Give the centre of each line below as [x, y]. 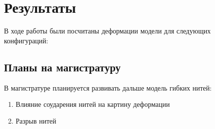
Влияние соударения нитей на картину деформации [93, 104]
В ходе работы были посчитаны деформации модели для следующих [107, 31]
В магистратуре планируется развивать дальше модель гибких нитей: [108, 87]
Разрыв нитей [36, 120]
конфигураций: [26, 40]
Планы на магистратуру [63, 67]
